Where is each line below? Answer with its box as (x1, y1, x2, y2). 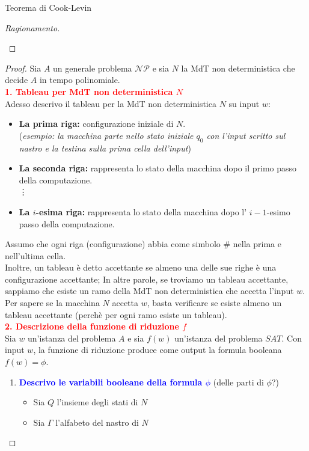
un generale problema (53, 61, 132, 74)
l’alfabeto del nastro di (55, 416, 139, 428)
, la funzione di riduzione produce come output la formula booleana (33, 343, 282, 356)
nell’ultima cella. (5, 249, 66, 262)
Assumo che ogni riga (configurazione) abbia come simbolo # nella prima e (5, 238, 281, 250)
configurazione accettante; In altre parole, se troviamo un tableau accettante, (5, 272, 289, 285)
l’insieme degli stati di (57, 396, 138, 408)
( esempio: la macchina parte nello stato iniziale (19, 129, 194, 141)
